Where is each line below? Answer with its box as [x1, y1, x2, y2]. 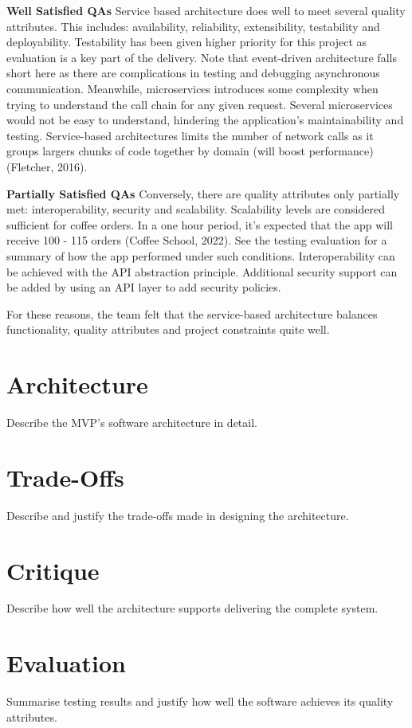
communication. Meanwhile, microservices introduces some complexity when [6, 80, 379, 96]
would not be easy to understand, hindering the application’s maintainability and [6, 112, 404, 128]
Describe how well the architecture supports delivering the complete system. [6, 600, 379, 616]
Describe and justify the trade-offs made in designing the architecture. [6, 507, 349, 523]
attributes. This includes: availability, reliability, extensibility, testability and [6, 18, 380, 34]
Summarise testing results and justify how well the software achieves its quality [6, 693, 394, 710]
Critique [6, 554, 100, 586]
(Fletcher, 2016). [6, 158, 88, 174]
